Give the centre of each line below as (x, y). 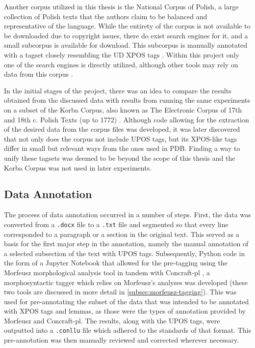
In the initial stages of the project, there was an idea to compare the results (118, 90)
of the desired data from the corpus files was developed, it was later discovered (122, 129)
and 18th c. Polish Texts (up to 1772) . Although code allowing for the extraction (127, 119)
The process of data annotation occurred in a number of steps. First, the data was (127, 215)
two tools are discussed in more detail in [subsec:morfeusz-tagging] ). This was (120, 292)
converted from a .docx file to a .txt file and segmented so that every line (116, 224)
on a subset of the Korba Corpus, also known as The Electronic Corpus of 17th (123, 109)
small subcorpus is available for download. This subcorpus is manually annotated (126, 45)
